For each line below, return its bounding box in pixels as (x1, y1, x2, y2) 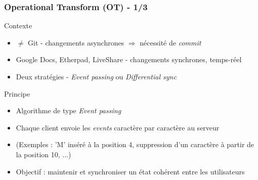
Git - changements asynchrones (28, 37, 124, 48)
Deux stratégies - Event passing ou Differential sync (16, 71, 177, 81)
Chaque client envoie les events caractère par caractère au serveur (16, 122, 220, 132)
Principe (4, 88, 30, 99)
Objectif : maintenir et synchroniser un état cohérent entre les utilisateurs (16, 166, 245, 176)
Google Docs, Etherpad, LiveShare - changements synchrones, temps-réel (16, 54, 242, 65)
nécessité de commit (140, 37, 201, 48)
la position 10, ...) (16, 149, 71, 159)
